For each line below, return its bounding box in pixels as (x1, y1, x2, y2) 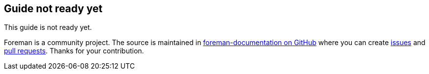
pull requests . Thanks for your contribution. (4, 47, 144, 55)
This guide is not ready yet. (4, 23, 92, 32)
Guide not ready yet (4, 2, 103, 15)
